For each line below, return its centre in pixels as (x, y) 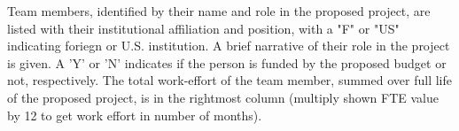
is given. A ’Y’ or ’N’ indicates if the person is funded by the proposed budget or (227, 62)
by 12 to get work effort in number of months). (135, 115)
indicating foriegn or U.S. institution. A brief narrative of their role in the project (229, 46)
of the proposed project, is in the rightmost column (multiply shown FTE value (223, 97)
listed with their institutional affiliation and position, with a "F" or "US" (203, 28)
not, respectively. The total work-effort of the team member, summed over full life (229, 80)
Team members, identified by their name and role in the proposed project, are (219, 11)
